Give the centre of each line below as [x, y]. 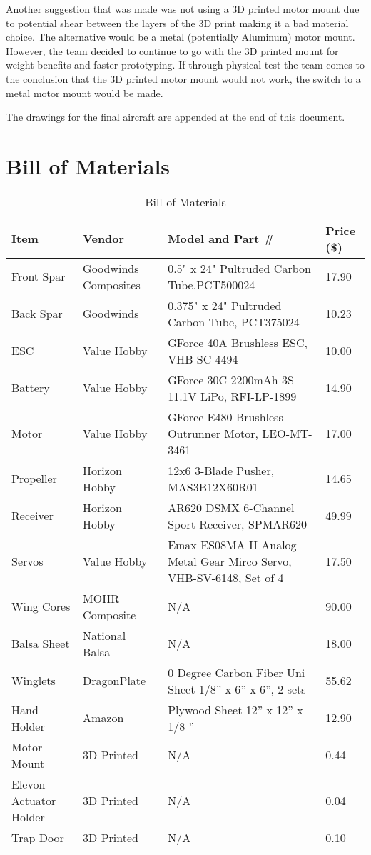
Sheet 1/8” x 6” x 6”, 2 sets [237, 689]
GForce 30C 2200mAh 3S [231, 379]
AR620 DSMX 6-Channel [231, 507]
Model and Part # [221, 239]
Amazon [103, 718]
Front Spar [39, 276]
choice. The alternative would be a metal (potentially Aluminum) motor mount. [181, 37]
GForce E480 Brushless [225, 416]
